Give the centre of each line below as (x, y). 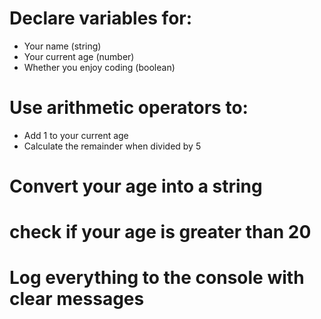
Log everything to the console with (157, 278)
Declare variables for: (101, 18)
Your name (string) (62, 46)
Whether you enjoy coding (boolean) (99, 67)
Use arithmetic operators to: (129, 108)
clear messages (77, 299)
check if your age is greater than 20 (160, 232)
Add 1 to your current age (76, 135)
